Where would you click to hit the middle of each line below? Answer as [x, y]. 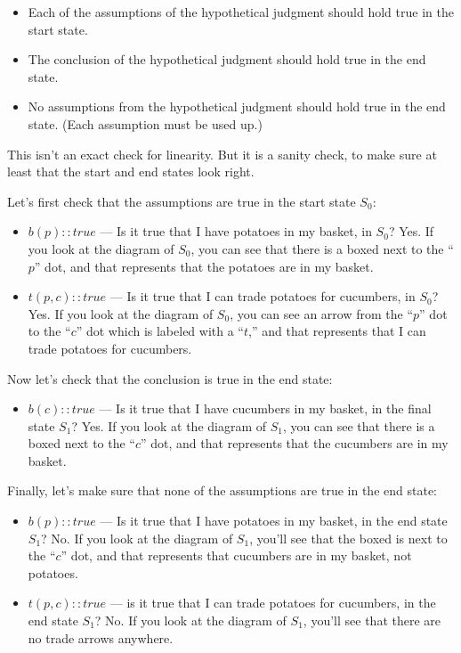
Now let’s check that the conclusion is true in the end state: [170, 378]
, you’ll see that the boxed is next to [348, 538]
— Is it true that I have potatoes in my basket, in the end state [274, 521]
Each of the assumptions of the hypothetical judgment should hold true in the [241, 12]
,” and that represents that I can [337, 331]
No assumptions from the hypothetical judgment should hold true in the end [237, 106]
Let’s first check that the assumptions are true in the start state [182, 201]
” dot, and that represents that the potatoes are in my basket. [204, 266]
